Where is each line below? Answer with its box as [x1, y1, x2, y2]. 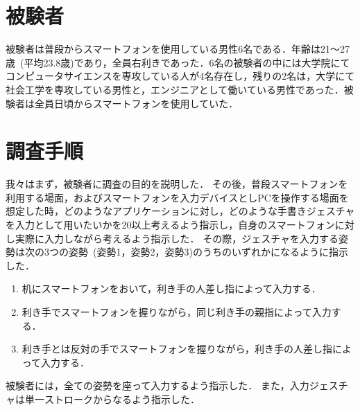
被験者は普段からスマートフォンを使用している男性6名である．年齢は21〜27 [6, 42, 350, 56]
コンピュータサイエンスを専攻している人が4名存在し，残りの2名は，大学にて [6, 69, 355, 83]
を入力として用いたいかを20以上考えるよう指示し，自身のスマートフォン [6, 217, 335, 231]
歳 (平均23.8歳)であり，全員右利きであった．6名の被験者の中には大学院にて [6, 55, 350, 69]
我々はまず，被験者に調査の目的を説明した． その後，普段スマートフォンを [6, 177, 348, 191]
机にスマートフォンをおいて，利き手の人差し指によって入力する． [22, 281, 321, 296]
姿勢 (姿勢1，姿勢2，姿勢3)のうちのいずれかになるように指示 [68, 244, 348, 259]
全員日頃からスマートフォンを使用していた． [34, 96, 239, 110]
